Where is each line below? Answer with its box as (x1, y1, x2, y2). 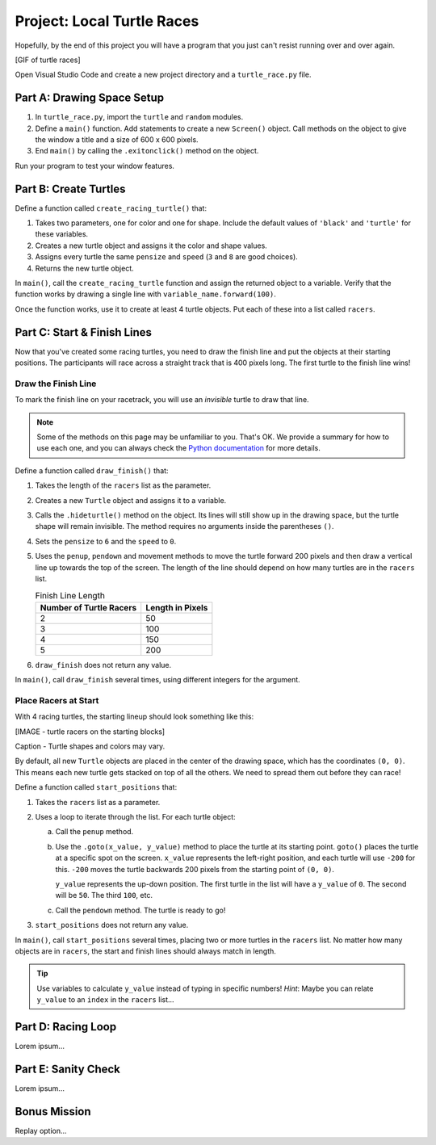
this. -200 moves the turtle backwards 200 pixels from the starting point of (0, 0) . (55, 864, 335, 874)
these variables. (35, 229, 89, 239)
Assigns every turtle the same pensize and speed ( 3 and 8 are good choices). (35, 252, 298, 262)
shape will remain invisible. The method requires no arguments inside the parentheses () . (35, 522, 334, 531)
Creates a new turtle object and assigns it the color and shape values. (35, 241, 268, 250)
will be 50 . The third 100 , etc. (55, 891, 153, 900)
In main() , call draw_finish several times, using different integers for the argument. (15, 675, 300, 685)
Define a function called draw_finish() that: (15, 465, 169, 476)
